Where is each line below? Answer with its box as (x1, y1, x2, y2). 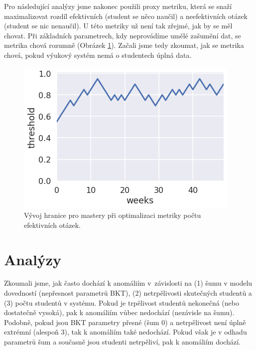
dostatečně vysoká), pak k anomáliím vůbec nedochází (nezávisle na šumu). (4, 307, 235, 318)
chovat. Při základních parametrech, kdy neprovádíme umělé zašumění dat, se (4, 30, 241, 40)
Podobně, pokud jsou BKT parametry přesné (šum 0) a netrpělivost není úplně (4, 317, 246, 327)
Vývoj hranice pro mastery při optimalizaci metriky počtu (24, 210, 201, 220)
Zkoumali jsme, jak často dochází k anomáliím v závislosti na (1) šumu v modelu (4, 278, 253, 288)
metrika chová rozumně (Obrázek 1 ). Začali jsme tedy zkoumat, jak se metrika (4, 40, 244, 50)
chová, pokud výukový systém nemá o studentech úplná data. (4, 49, 192, 60)
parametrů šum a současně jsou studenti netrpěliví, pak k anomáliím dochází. (4, 337, 241, 347)
